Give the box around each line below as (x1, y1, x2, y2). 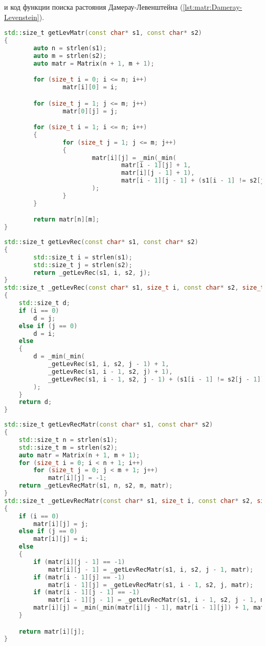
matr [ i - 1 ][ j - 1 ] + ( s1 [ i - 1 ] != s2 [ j (121, 177, 264, 185)
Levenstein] (4, 11, 39, 22)
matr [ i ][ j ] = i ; (33, 535, 88, 543)
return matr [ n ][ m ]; (33, 216, 100, 224)
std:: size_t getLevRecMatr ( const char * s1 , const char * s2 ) (4, 421, 213, 429)
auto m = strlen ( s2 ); (33, 52, 107, 59)
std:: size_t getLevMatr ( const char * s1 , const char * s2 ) (4, 29, 202, 37)
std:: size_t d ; (18, 299, 70, 307)
